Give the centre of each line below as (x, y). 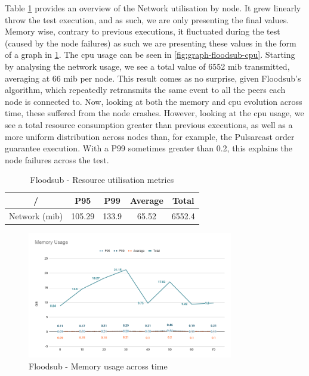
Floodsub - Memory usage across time (98, 366)
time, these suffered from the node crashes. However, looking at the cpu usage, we (154, 113)
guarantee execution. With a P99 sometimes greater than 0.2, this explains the (149, 148)
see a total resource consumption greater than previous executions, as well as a (149, 124)
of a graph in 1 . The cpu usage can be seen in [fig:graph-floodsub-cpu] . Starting (150, 55)
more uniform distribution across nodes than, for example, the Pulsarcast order (150, 136)
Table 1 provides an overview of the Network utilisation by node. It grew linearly (153, 8)
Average (147, 200)
